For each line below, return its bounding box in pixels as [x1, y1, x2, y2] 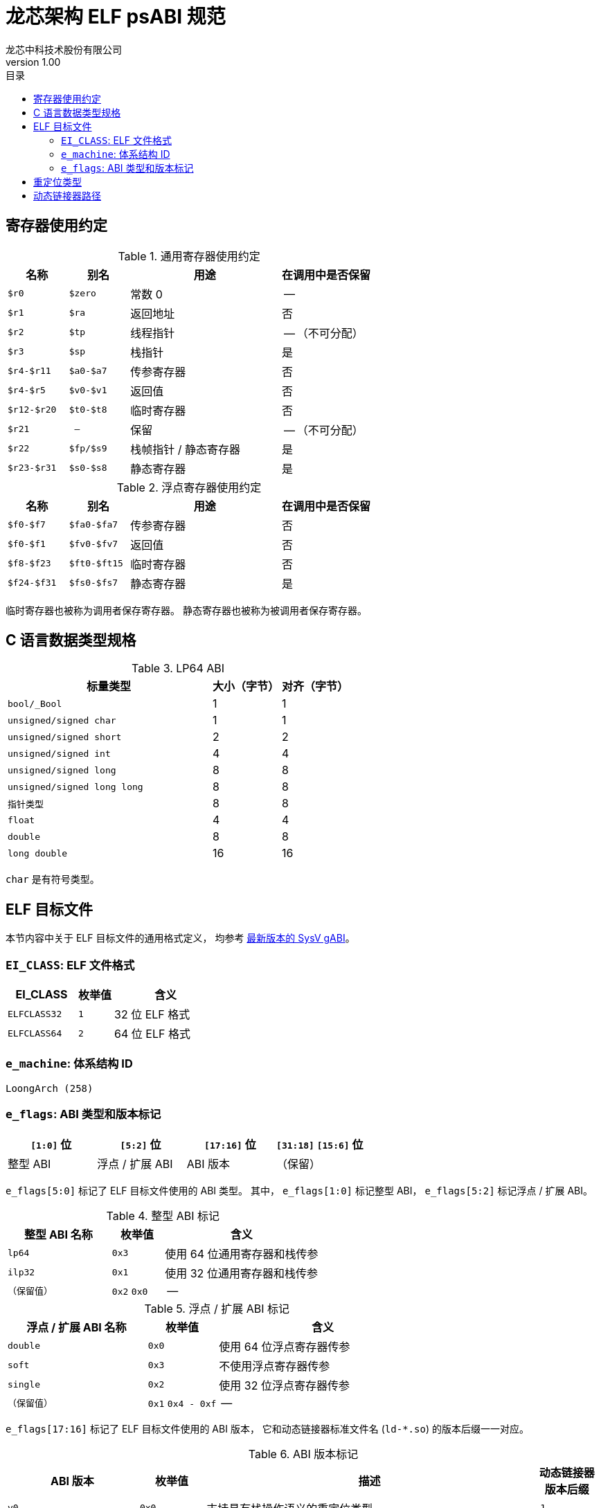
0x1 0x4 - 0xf [147, 1398, 217, 1409]
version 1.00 [6, 55, 61, 68]
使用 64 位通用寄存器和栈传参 [165, 1246, 319, 1261]
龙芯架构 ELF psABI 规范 [6, 5, 226, 28]
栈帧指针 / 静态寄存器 [130, 442, 241, 456]
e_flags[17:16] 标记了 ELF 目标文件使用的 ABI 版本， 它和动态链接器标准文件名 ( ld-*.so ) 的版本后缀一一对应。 [6, 1422, 529, 1435]
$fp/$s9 [69, 443, 107, 454]
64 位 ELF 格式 [114, 1027, 190, 1041]
